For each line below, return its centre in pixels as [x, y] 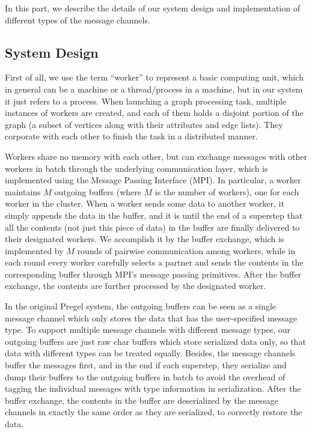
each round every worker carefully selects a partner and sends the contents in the [154, 262]
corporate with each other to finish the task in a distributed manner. [131, 136]
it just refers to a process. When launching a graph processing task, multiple [146, 101]
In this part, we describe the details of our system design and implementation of [152, 8]
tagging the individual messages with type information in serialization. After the [153, 388]
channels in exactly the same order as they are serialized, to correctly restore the [154, 412]
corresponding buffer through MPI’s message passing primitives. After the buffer [153, 274]
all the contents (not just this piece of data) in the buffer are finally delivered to [152, 227]
